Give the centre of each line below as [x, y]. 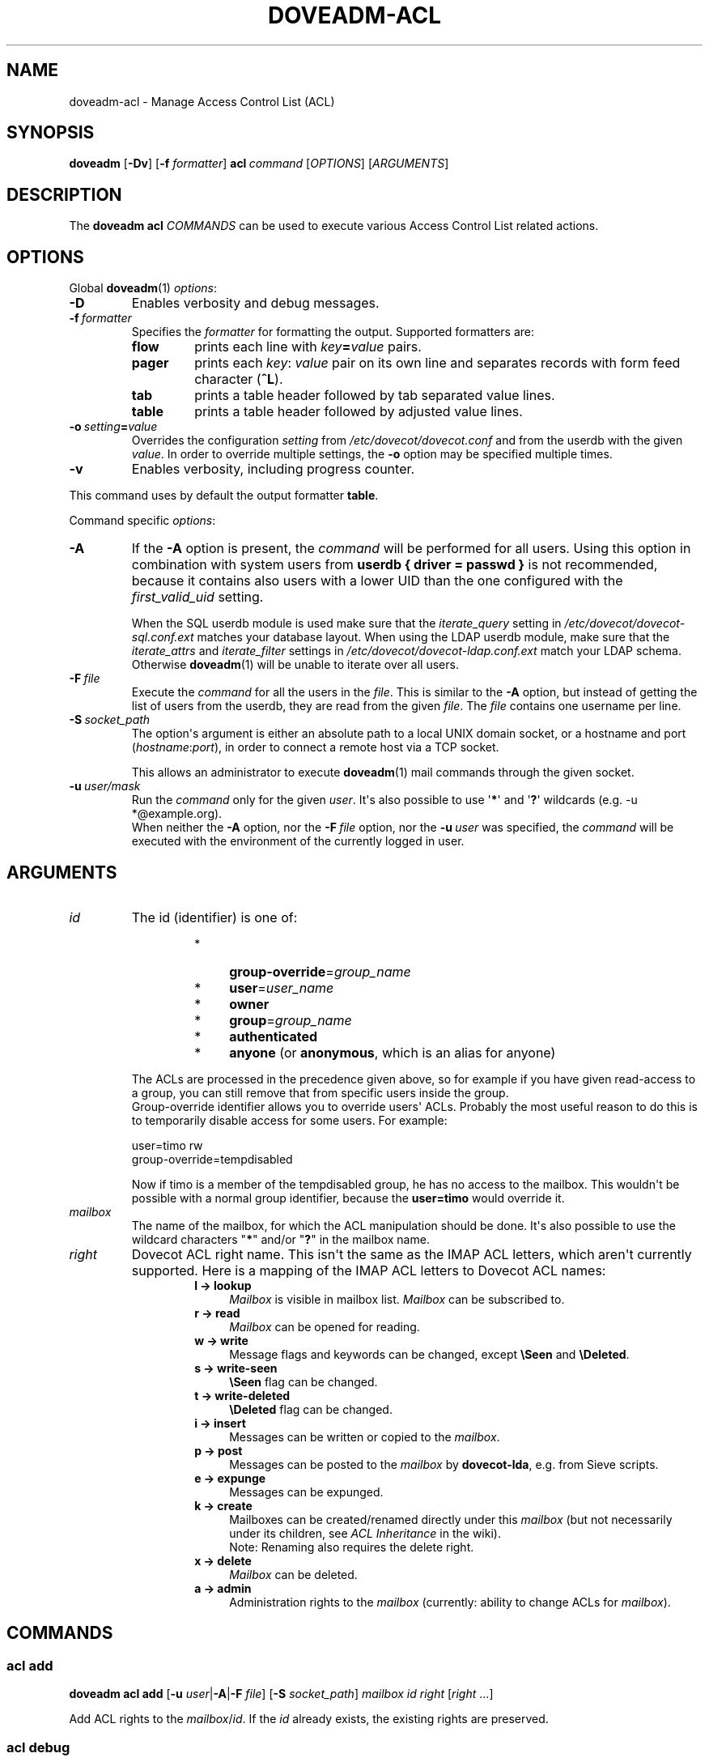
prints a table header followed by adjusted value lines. [359, 412]
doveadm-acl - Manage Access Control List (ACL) [202, 101]
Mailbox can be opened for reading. [325, 1326]
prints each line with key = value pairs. [308, 347]
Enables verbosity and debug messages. [255, 303]
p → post [219, 1450]
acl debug [38, 1747]
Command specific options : [142, 521]
